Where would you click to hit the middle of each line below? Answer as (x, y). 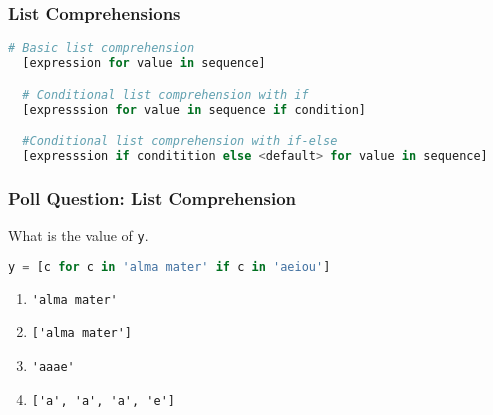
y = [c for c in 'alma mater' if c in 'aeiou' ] (169, 266)
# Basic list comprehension (101, 48)
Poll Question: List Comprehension (152, 197)
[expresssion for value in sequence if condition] (194, 109)
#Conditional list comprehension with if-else (180, 141)
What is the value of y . (78, 235)
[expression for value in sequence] (144, 63)
